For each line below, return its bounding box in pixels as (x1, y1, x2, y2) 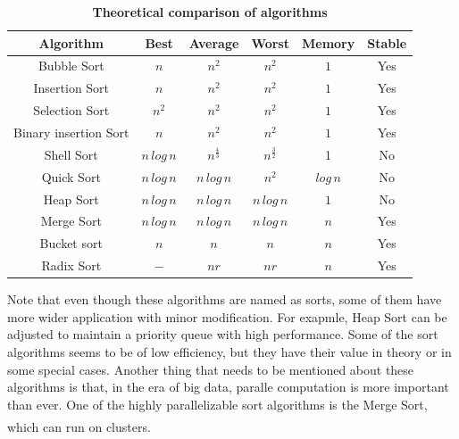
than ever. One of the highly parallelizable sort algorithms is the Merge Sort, (7, 394, 428, 413)
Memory (301, 33, 355, 52)
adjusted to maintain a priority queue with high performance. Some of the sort (7, 325, 438, 344)
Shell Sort (44, 145, 98, 163)
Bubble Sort (38, 56, 104, 75)
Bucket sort (39, 234, 103, 253)
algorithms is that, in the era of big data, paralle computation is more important (7, 377, 449, 396)
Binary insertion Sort (13, 122, 129, 141)
